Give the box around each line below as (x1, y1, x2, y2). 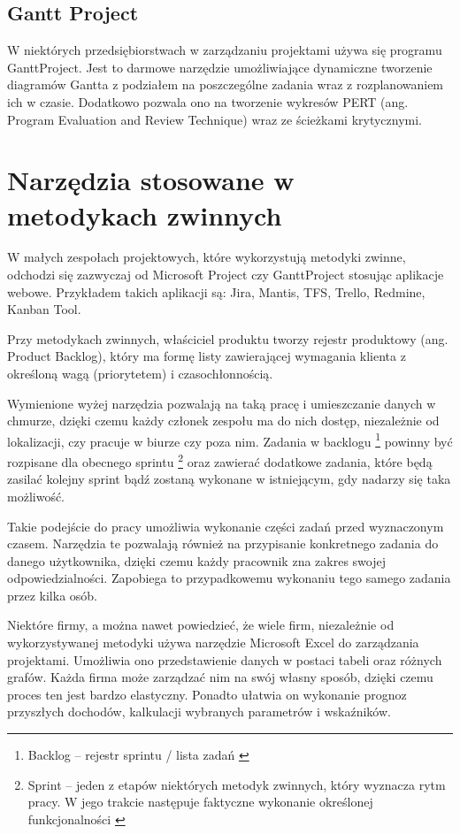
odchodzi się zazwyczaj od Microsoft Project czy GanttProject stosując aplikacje (7, 265, 444, 284)
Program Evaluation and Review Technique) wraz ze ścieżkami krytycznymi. (7, 110, 423, 128)
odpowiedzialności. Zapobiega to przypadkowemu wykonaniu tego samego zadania (7, 569, 451, 587)
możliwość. (7, 486, 65, 505)
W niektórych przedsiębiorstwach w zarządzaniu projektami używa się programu (7, 41, 442, 59)
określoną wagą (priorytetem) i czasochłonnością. (7, 364, 273, 383)
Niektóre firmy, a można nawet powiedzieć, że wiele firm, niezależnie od (7, 616, 395, 634)
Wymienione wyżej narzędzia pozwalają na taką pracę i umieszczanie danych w (7, 394, 436, 412)
